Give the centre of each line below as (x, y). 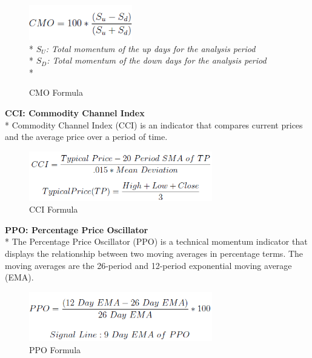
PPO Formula (55, 349)
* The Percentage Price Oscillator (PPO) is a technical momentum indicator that (156, 241)
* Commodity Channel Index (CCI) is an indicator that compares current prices (154, 124)
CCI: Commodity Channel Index (75, 113)
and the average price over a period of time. (86, 137)
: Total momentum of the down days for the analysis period (157, 60)
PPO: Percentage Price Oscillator (77, 229)
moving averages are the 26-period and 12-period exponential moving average (148, 265)
